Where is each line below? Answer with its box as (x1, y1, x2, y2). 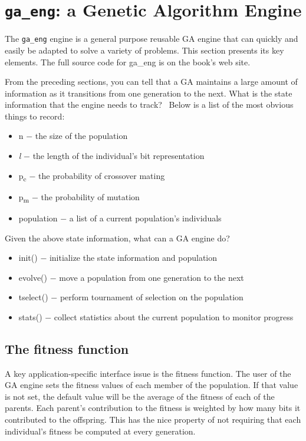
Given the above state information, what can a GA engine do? (5, 231, 230, 244)
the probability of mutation (41, 190, 140, 203)
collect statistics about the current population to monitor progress (54, 310, 294, 323)
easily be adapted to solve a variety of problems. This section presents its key (5, 44, 284, 56)
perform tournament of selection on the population (60, 291, 244, 303)
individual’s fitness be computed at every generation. (5, 425, 196, 437)
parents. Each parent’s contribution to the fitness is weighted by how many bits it (5, 402, 301, 414)
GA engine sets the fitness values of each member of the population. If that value (5, 379, 298, 391)
